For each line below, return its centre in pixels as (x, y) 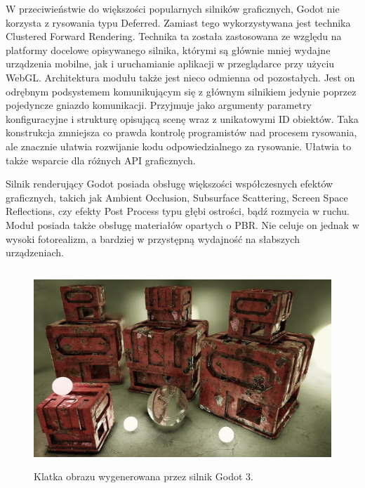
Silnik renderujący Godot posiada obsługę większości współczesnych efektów (170, 184)
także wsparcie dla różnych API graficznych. (101, 160)
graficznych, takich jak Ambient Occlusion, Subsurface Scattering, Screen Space (177, 197)
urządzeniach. (35, 252)
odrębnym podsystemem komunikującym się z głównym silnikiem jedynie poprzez (181, 91)
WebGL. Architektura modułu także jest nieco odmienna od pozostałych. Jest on (180, 77)
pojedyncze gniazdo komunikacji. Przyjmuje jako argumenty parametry (159, 105)
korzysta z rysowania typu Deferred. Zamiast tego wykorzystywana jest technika (178, 22)
